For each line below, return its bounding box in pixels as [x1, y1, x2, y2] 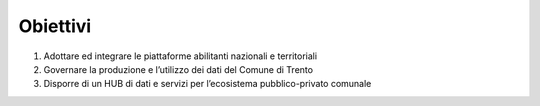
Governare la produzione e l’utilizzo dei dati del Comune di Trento [43, 63, 314, 75]
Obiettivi [18, 15, 92, 37]
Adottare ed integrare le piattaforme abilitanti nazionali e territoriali [43, 50, 318, 62]
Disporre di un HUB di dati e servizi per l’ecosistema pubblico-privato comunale [43, 78, 372, 90]
